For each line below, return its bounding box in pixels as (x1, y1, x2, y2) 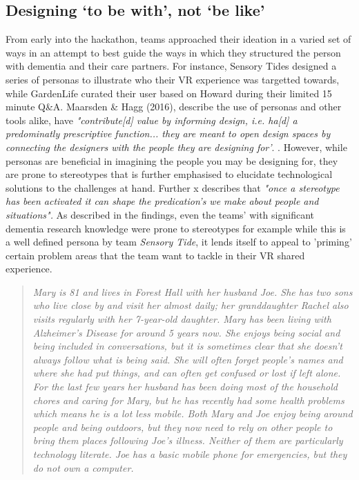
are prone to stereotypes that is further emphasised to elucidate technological (6, 167, 333, 181)
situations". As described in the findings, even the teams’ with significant (6, 207, 314, 221)
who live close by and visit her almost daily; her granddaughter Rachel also (32, 298, 349, 312)
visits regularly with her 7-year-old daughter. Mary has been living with (32, 312, 331, 326)
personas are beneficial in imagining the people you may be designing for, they (6, 153, 338, 168)
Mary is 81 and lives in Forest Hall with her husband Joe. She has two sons (32, 284, 353, 299)
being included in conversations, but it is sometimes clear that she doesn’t (32, 339, 342, 353)
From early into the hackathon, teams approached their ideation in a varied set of (6, 32, 351, 46)
